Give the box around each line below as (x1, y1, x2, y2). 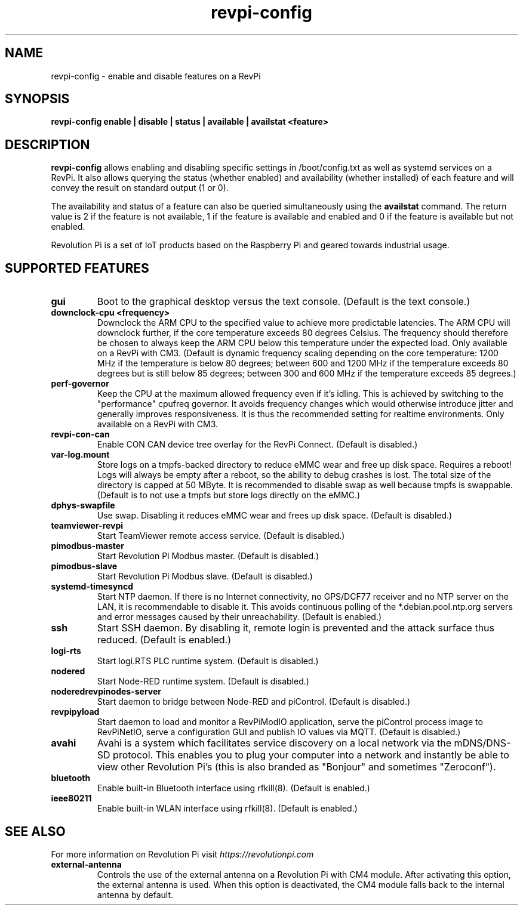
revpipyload (51, 707, 100, 717)
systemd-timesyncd (51, 581, 134, 592)
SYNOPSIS (5, 91, 70, 107)
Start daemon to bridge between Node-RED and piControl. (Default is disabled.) (97, 696, 411, 707)
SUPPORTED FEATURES (5, 260, 149, 276)
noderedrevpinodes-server (51, 686, 161, 697)
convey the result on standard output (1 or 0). (51, 183, 229, 193)
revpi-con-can (51, 429, 110, 440)
